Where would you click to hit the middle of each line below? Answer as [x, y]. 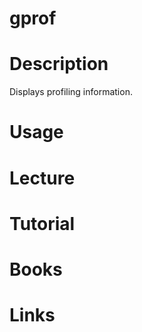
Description [59, 64]
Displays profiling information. [71, 92]
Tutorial [42, 223]
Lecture [42, 178]
